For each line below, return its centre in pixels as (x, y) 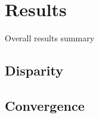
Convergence (45, 105)
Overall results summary (50, 38)
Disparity (34, 70)
